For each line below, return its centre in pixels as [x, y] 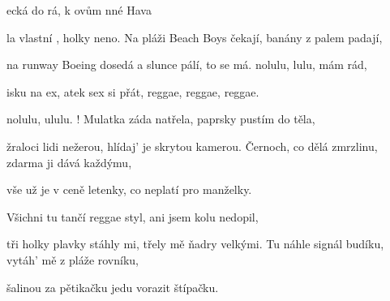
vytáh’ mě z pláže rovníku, [73, 259]
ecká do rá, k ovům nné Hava [79, 10]
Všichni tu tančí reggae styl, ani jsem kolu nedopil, [133, 216]
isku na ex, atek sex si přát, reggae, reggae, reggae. [133, 91]
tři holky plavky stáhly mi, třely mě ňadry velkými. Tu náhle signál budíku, [195, 244]
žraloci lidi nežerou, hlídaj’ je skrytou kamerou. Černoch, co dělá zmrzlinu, [192, 146]
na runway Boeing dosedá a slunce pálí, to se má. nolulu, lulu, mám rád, [187, 64]
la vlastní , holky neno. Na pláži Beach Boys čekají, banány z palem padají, [195, 37]
